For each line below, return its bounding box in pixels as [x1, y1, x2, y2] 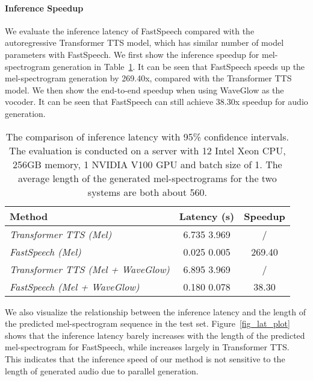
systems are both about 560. [87, 184, 207, 199]
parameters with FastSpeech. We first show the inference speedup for [5, 48, 259, 60]
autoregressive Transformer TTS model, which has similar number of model [5, 36, 284, 49]
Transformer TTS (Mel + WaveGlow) [10, 262, 170, 276]
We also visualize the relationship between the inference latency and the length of [5, 305, 306, 318]
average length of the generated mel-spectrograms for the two [18, 171, 277, 185]
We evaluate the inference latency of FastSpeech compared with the [5, 24, 255, 37]
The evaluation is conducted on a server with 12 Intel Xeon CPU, [9, 143, 286, 157]
